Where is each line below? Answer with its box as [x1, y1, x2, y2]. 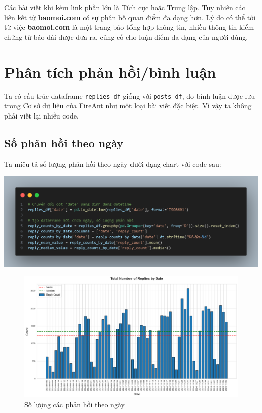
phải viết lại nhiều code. [4, 110, 79, 121]
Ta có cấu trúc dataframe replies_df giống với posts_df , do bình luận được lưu [4, 90, 255, 101]
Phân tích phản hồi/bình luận [4, 61, 216, 82]
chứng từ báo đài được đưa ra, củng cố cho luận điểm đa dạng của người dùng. [4, 31, 248, 42]
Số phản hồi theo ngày [4, 135, 124, 150]
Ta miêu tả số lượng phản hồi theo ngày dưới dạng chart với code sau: [4, 158, 221, 169]
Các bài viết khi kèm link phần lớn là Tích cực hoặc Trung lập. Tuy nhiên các [4, 2, 245, 12]
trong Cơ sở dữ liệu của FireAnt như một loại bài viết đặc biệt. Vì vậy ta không [4, 100, 252, 111]
